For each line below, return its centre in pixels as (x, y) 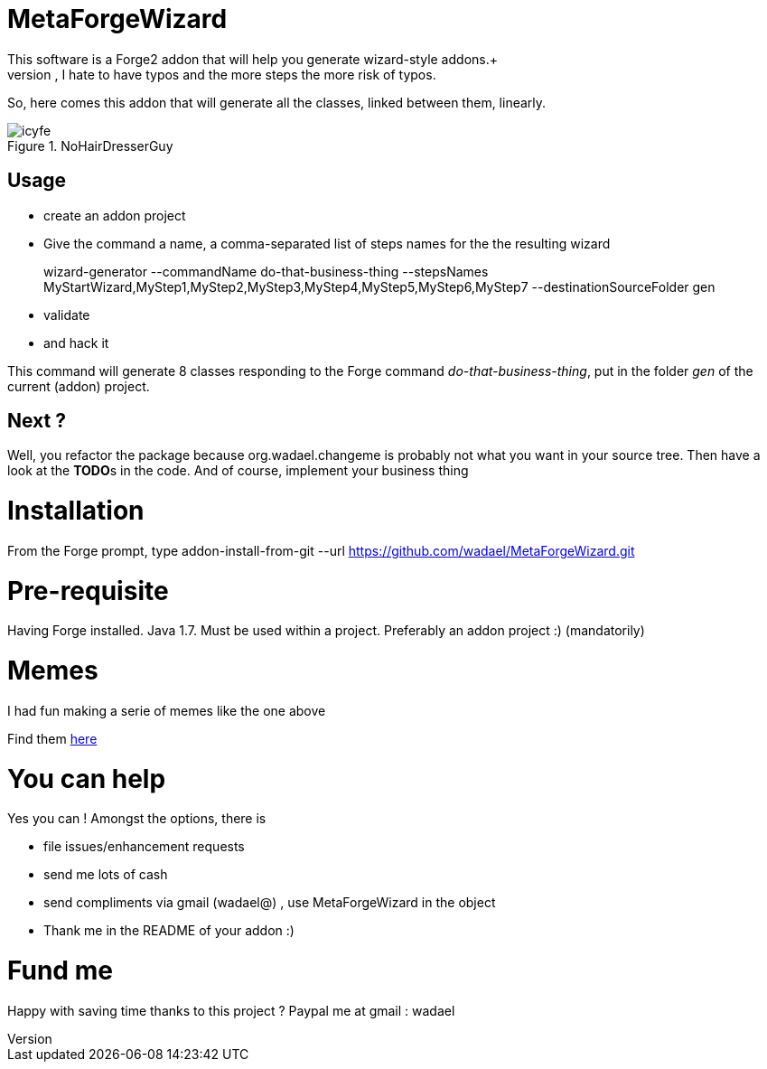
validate (67, 314)
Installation (76, 511)
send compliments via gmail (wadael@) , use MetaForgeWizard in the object (270, 903)
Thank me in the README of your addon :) (169, 931)
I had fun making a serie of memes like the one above (167, 710)
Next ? (37, 421)
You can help (87, 778)
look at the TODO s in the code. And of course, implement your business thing (238, 471)
